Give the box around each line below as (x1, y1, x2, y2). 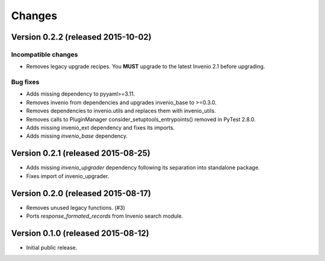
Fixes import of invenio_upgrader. (26, 172, 110, 180)
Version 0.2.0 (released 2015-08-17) (11, 188, 152, 198)
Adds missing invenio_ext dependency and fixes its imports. (26, 124, 175, 132)
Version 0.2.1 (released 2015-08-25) (11, 148, 150, 159)
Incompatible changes (11, 50, 78, 58)
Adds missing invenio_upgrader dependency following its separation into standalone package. (26, 164, 260, 171)
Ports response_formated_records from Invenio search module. (26, 212, 184, 220)
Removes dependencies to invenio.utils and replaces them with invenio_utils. (26, 107, 216, 114)
